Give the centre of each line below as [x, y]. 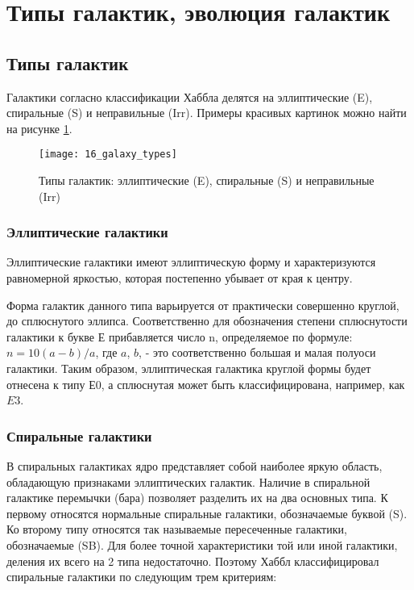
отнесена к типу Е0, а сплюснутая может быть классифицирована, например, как [206, 384]
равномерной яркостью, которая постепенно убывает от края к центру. [180, 278]
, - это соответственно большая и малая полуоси [257, 352]
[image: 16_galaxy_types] [108, 155]
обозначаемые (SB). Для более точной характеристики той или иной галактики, [202, 544]
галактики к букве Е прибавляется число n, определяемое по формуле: [180, 336]
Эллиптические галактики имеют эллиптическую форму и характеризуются [191, 262]
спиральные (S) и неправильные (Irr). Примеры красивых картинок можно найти [207, 113]
